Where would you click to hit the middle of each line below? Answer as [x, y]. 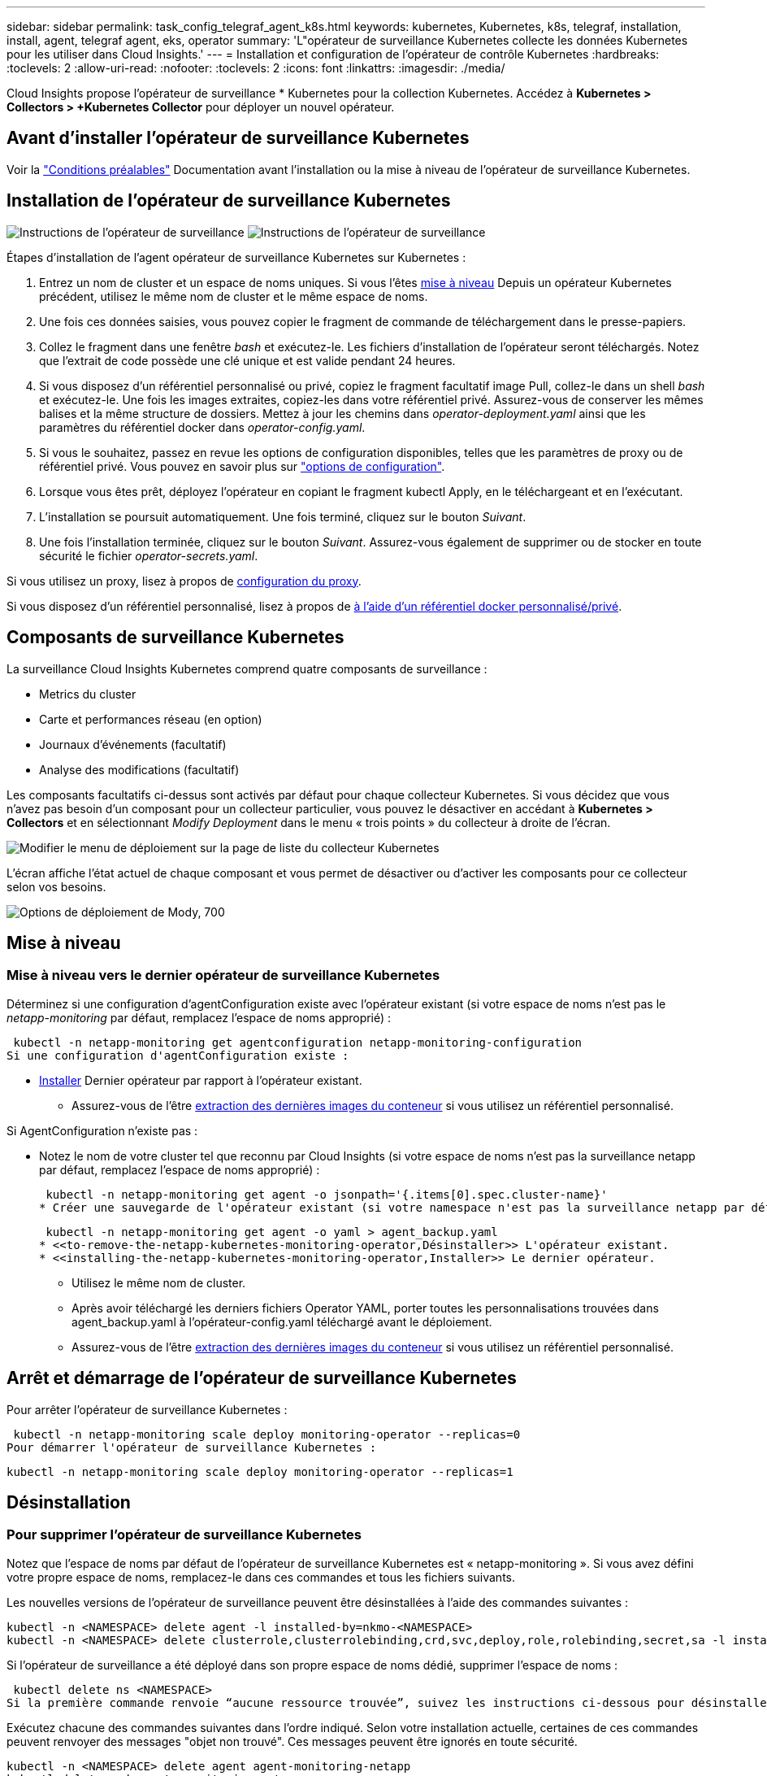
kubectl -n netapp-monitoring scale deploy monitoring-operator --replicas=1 [260, 1471]
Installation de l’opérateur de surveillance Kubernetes [229, 201]
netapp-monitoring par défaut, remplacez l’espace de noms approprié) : [199, 1017]
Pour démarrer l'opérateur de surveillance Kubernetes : [192, 1447]
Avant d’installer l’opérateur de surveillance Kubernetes [238, 138]
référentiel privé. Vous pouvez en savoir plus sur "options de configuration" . [242, 466]
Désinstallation [69, 1503]
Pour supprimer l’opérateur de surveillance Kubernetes [184, 1535]
